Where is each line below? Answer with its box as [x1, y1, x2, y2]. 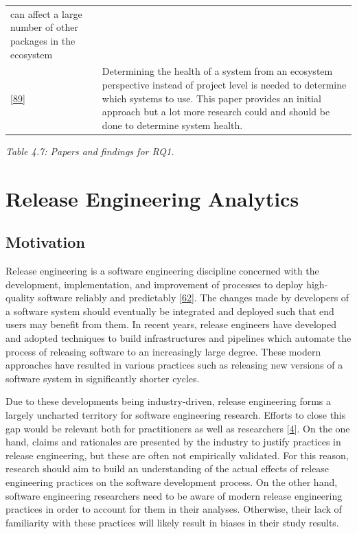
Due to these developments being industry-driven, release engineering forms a [5, 394, 332, 408]
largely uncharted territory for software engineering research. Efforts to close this [5, 407, 346, 421]
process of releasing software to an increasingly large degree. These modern [5, 344, 321, 358]
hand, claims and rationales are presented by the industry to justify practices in [5, 434, 341, 449]
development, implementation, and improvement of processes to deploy [5, 277, 303, 291]
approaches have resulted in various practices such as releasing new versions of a [5, 358, 343, 372]
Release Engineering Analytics [5, 184, 299, 212]
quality [5, 290, 35, 305]
